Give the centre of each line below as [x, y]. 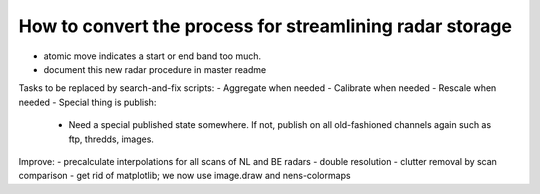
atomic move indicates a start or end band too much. [152, 56]
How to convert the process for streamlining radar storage [265, 26]
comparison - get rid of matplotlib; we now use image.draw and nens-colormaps [184, 176]
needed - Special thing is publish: [87, 102]
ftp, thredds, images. [111, 139]
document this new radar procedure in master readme [155, 69]
